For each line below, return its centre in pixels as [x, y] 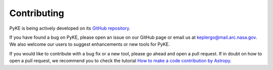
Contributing [37, 13]
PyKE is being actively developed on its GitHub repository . [70, 28]
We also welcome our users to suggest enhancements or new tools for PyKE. [90, 44]
